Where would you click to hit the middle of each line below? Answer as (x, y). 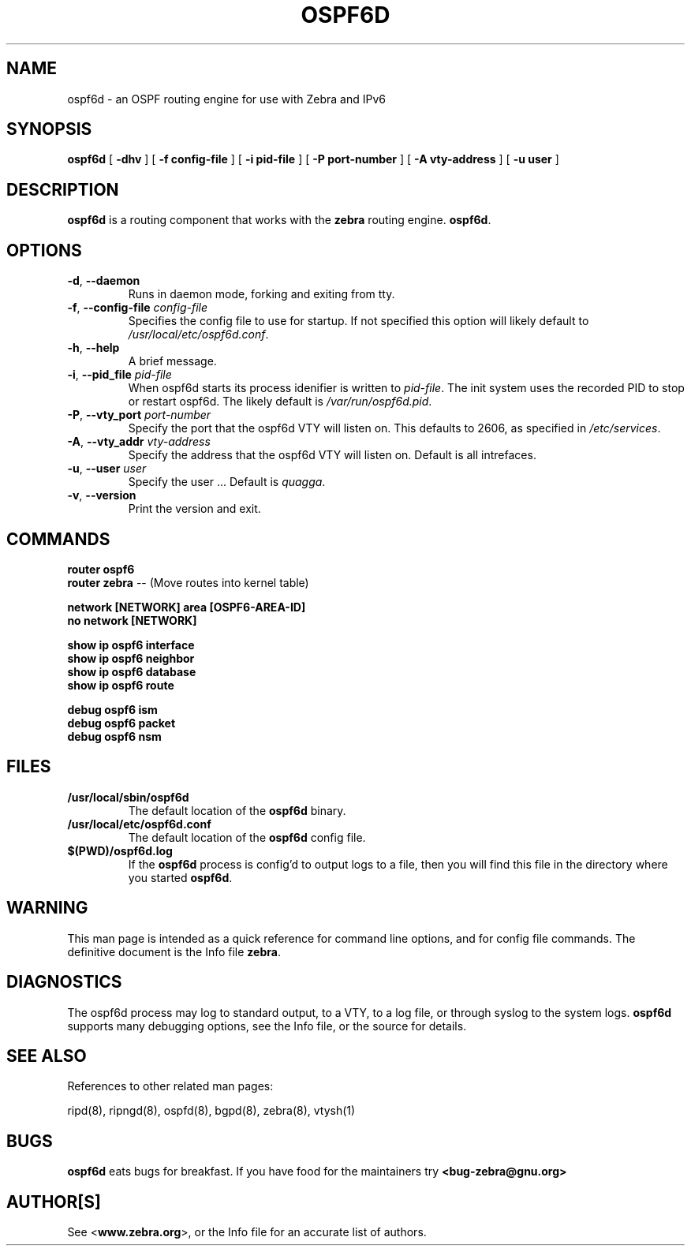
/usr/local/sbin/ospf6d (128, 797)
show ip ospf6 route (121, 685)
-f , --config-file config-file (137, 308)
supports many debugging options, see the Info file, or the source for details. (267, 1026)
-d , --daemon (104, 281)
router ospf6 (101, 569)
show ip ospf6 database (132, 671)
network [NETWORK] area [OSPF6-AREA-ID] (187, 607)
